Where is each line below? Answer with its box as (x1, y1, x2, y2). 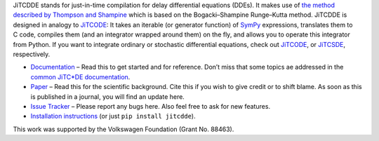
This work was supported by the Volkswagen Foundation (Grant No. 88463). (13, 125, 234, 133)
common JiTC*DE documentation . (30, 72, 131, 81)
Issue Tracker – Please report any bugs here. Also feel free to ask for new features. (30, 102, 270, 110)
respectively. (13, 50, 51, 58)
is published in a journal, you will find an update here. (30, 92, 185, 101)
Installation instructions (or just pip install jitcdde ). (30, 112, 196, 121)
